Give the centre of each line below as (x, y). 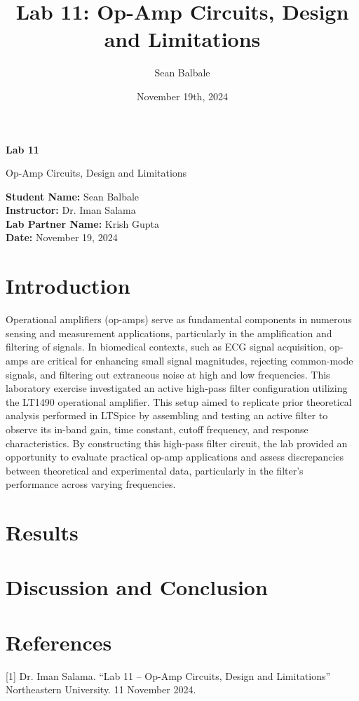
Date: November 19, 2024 (62, 237)
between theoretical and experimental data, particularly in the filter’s (155, 470)
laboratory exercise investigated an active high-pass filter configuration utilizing (177, 388)
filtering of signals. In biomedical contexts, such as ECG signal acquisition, (166, 347)
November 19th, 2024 (182, 96)
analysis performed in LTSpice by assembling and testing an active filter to (167, 415)
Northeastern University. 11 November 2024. (101, 689)
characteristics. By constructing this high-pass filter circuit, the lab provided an (177, 443)
